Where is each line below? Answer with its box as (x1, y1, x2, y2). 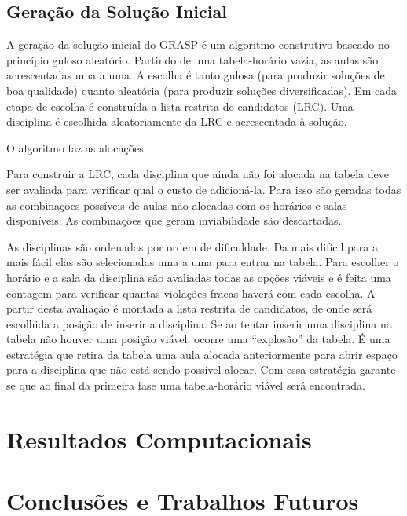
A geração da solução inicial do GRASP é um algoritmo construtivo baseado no (6, 36, 390, 53)
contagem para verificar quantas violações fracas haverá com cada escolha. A (6, 284, 376, 301)
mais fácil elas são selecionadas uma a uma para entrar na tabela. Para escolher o (6, 254, 399, 270)
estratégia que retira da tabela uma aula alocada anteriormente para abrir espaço (6, 346, 398, 362)
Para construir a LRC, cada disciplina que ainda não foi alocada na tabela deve (6, 166, 389, 182)
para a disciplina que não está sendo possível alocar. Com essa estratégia (6, 361, 357, 378)
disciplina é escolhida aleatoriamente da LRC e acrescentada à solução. (6, 113, 347, 130)
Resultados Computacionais (6, 423, 312, 455)
